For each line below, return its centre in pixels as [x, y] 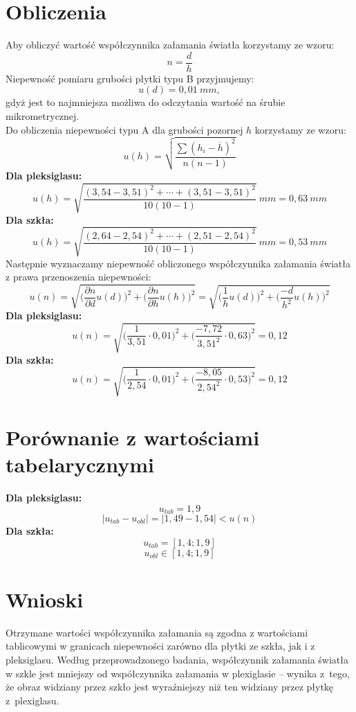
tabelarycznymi [80, 464]
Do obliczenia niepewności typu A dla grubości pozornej [124, 129]
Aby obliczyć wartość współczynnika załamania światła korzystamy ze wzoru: [170, 45]
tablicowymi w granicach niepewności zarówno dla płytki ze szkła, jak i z [160, 646]
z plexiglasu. [32, 700]
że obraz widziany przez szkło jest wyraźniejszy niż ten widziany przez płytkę [170, 687]
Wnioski [45, 599]
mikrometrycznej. [43, 115]
